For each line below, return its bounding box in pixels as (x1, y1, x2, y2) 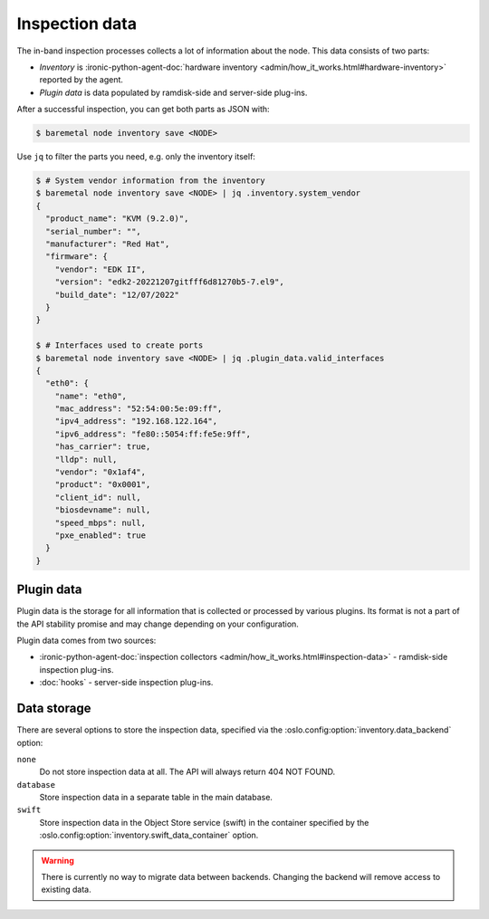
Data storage (16, 701, 91, 716)
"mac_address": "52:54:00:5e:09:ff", (54, 404, 223, 414)
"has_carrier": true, (54, 442, 151, 452)
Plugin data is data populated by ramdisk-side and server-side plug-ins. (39, 87, 308, 98)
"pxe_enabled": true (54, 531, 147, 541)
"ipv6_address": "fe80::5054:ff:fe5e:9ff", (54, 428, 251, 439)
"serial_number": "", (45, 226, 142, 236)
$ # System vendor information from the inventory (35, 176, 266, 186)
